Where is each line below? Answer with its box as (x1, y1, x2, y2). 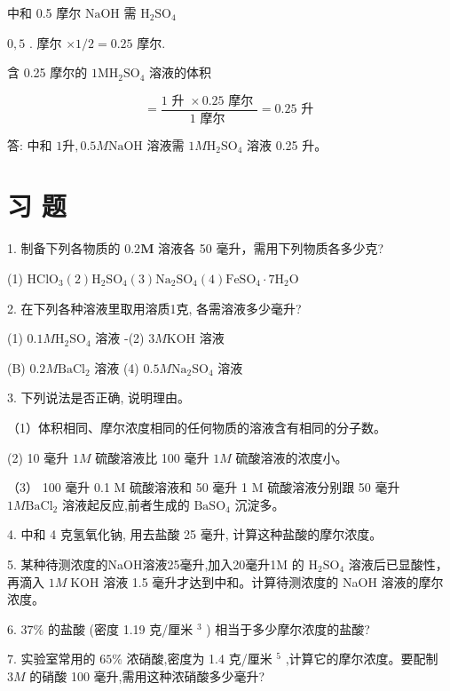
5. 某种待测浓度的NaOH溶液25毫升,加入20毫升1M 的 (7, 554, 304, 573)
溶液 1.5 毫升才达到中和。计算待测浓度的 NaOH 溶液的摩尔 (103, 572, 444, 591)
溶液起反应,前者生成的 (61, 495, 190, 513)
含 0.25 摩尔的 (7, 63, 88, 82)
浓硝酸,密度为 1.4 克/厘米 (126, 649, 272, 668)
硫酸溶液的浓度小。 (235, 448, 348, 466)
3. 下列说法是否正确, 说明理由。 (7, 388, 191, 407)
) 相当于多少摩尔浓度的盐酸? (206, 619, 370, 638)
